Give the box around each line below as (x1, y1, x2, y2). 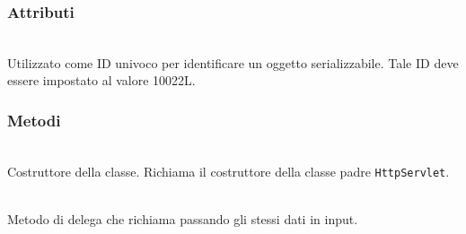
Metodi (7, 108, 61, 131)
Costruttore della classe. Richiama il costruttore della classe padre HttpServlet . (7, 161, 450, 180)
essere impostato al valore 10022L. (7, 71, 196, 90)
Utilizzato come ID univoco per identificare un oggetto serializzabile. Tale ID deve (7, 53, 459, 72)
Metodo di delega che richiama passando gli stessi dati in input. (7, 210, 358, 229)
